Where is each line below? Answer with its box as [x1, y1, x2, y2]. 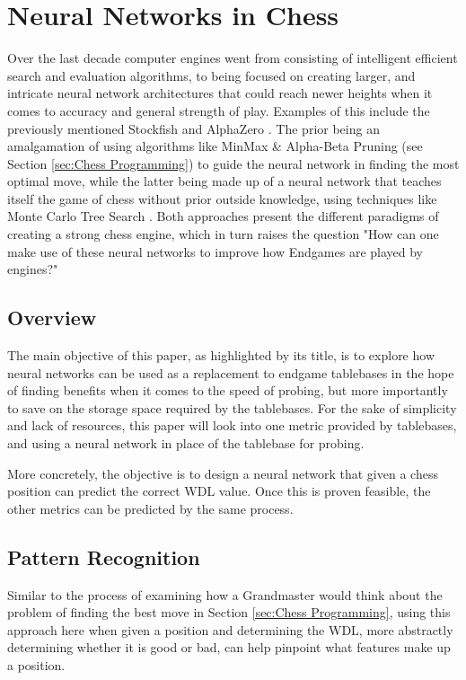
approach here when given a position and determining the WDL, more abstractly [7, 620, 453, 639]
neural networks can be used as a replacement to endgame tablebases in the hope [7, 363, 454, 382]
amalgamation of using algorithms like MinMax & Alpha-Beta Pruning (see [7, 137, 423, 155]
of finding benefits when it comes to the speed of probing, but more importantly [7, 381, 448, 400]
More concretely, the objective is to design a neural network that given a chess [7, 464, 438, 482]
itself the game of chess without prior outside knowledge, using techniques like [7, 189, 437, 208]
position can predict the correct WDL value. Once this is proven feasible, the [7, 481, 431, 500]
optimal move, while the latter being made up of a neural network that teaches [7, 172, 442, 190]
